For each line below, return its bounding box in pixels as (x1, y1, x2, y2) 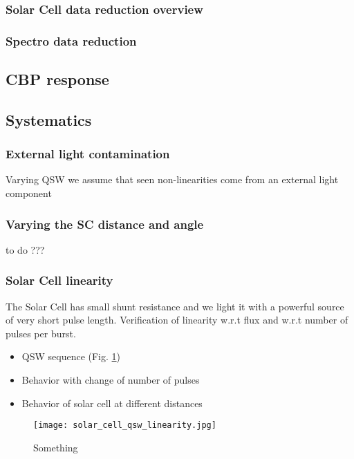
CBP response (6, 68, 109, 90)
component (6, 186, 52, 200)
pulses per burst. (6, 326, 76, 340)
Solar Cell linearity (6, 272, 113, 289)
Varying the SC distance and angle (6, 215, 204, 232)
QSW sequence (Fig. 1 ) (21, 349, 121, 364)
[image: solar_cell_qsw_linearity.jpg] (33, 420, 216, 431)
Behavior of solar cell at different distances (21, 395, 203, 410)
